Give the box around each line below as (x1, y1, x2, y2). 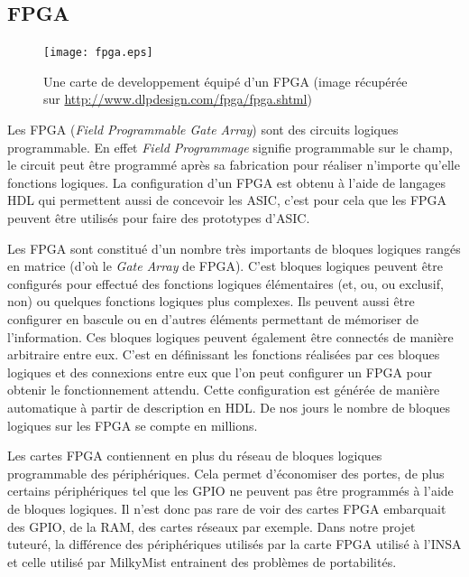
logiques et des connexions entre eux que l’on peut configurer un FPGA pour (7, 362, 433, 381)
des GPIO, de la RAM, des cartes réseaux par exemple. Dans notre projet (7, 517, 416, 535)
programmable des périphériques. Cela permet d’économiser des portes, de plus (7, 463, 445, 482)
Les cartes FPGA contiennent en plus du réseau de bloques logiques (7, 446, 382, 465)
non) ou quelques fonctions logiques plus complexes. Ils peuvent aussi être (7, 292, 415, 311)
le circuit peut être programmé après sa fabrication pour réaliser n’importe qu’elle (7, 155, 460, 174)
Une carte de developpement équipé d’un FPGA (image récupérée (43, 71, 408, 90)
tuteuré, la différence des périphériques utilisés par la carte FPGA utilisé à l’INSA (7, 535, 462, 554)
